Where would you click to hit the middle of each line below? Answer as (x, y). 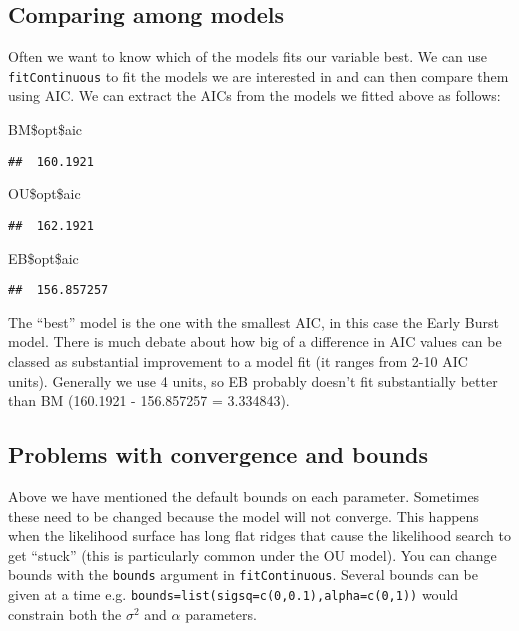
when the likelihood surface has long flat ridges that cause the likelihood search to (259, 535)
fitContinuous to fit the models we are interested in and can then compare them (258, 75)
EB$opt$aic (43, 257)
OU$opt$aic (44, 193)
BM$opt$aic (45, 129)
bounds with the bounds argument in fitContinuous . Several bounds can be (243, 574)
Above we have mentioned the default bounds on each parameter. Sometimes (244, 495)
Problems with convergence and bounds (218, 454)
